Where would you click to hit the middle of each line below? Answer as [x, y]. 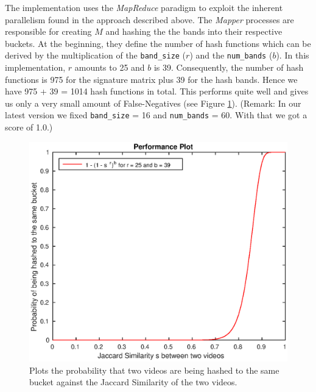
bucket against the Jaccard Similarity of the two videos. [133, 382]
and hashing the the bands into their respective [194, 31]
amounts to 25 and [110, 67]
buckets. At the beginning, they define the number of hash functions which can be [158, 43]
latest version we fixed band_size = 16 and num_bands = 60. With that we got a [156, 115]
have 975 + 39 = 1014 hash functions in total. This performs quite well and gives [157, 91]
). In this [293, 55]
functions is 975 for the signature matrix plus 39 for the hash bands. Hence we [151, 79]
